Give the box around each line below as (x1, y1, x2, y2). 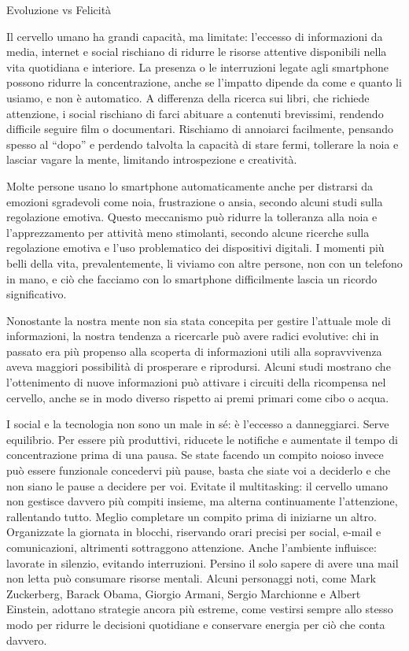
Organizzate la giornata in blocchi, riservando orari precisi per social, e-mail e (6, 523, 381, 540)
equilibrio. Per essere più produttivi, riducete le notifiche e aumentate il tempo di (6, 431, 398, 447)
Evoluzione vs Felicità (6, 2, 112, 17)
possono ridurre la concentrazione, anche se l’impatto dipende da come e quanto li (6, 74, 402, 91)
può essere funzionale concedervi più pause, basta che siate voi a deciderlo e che (6, 462, 391, 479)
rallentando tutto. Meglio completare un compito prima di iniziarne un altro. (6, 508, 377, 524)
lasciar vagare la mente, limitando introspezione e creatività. (6, 151, 297, 168)
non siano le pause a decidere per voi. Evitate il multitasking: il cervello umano (6, 477, 389, 494)
